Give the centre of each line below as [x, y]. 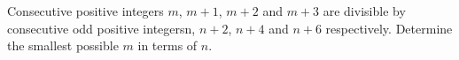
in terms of [167, 45]
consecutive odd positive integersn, [101, 28]
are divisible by [364, 11]
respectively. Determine [389, 28]
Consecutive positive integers [86, 11]
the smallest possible [63, 45]
